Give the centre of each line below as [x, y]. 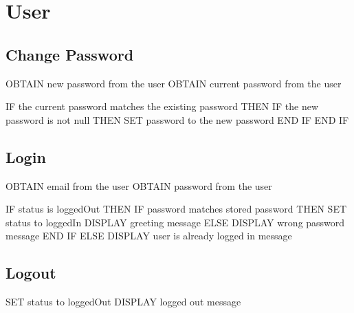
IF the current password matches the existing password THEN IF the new [162, 106]
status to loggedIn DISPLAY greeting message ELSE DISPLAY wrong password [175, 222]
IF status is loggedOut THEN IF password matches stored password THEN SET [176, 209]
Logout [31, 273]
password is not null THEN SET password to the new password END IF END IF [177, 119]
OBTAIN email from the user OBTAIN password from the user [139, 185]
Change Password [70, 54]
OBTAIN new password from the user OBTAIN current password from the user [174, 83]
